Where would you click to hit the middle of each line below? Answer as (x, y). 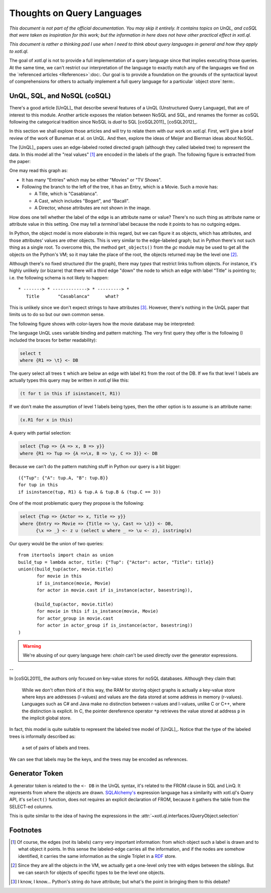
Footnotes (26, 830)
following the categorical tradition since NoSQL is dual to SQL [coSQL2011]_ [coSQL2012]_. (103, 122)
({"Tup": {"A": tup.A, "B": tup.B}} (63, 478)
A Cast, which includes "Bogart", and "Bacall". (82, 201)
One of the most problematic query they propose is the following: (77, 503)
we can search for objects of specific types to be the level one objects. (92, 872)
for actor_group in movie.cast (75, 618)
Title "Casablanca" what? (72, 296)
